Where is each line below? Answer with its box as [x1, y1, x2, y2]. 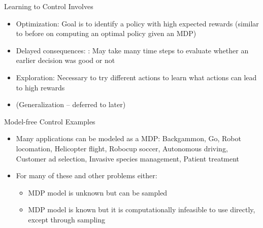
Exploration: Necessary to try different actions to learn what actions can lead [16, 72, 257, 82]
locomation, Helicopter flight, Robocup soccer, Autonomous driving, [16, 143, 228, 153]
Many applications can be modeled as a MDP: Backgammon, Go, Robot [16, 133, 241, 144]
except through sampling [28, 214, 106, 224]
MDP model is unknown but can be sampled [28, 187, 168, 198]
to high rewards [16, 82, 65, 92]
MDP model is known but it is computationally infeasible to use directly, [28, 204, 255, 215]
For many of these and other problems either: [16, 170, 157, 181]
